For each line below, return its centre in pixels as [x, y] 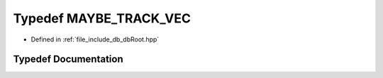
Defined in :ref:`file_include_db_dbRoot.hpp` [95, 39]
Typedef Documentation [68, 59]
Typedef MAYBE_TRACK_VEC [102, 18]
